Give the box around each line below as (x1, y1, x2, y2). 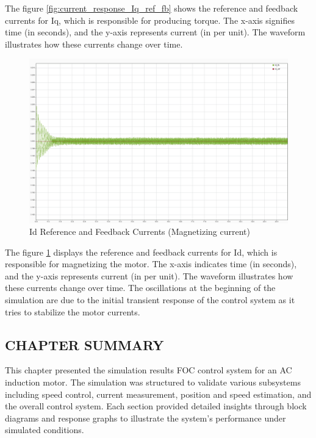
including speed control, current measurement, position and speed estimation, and (5, 387, 312, 400)
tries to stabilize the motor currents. (5, 305, 140, 318)
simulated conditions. (5, 423, 84, 436)
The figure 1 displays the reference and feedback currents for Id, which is (5, 245, 278, 258)
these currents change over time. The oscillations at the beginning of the (5, 281, 276, 294)
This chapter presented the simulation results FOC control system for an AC (5, 364, 292, 376)
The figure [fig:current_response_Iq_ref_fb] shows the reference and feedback (5, 2, 298, 14)
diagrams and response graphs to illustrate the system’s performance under (5, 411, 286, 424)
